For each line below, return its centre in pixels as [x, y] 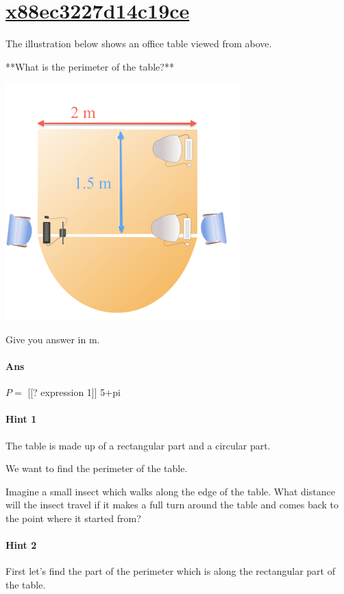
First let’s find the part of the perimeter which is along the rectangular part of [170, 571]
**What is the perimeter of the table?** [90, 66]
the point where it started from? [73, 518]
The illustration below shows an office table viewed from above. [139, 44]
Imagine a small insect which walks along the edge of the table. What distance [170, 491]
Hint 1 [21, 419]
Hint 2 [21, 545]
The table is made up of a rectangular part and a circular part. [138, 445]
